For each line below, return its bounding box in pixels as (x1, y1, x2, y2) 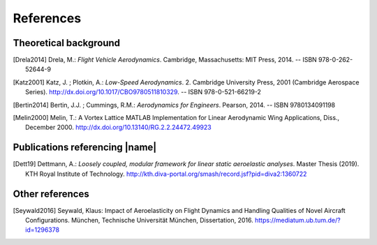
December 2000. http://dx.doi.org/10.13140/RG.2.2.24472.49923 (25, 123, 212, 132)
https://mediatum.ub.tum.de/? (255, 216, 341, 224)
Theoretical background (13, 37, 121, 49)
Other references (13, 188, 90, 200)
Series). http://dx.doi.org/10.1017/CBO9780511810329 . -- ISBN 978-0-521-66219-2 (25, 88, 262, 96)
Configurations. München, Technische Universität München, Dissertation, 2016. (25, 216, 254, 224)
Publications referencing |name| (13, 142, 157, 154)
